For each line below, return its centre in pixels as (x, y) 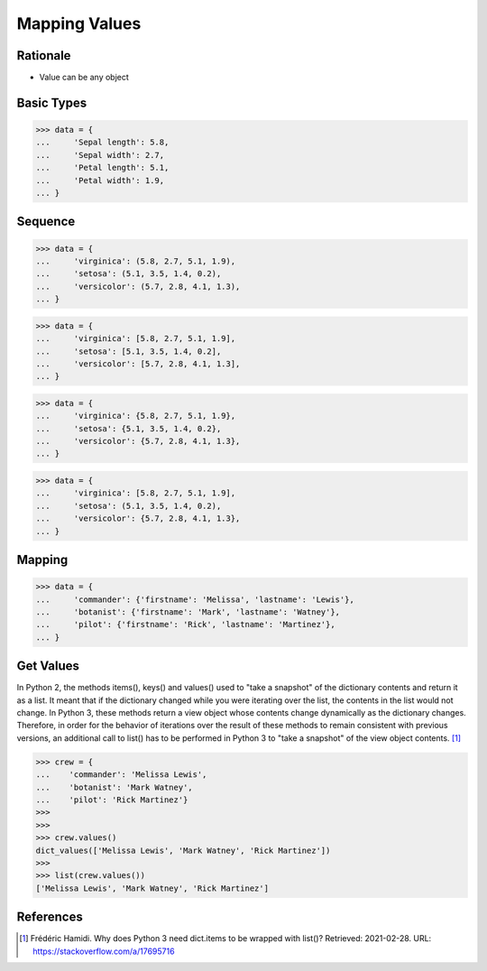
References (50, 917)
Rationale (44, 55)
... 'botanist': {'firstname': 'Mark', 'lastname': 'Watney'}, (188, 612)
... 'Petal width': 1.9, (100, 180)
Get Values (48, 666)
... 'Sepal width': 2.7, (100, 155)
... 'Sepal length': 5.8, (102, 143)
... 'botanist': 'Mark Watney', (114, 787)
